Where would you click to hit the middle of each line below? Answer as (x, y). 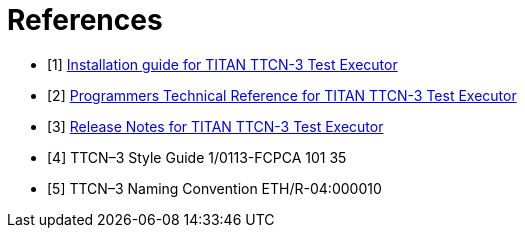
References (85, 20)
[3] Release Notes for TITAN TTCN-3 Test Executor (215, 126)
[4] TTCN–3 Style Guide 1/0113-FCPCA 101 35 (197, 157)
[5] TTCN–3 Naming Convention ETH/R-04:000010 (214, 188)
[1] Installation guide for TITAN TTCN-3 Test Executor (222, 64)
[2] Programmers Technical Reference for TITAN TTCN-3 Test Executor (282, 95)
